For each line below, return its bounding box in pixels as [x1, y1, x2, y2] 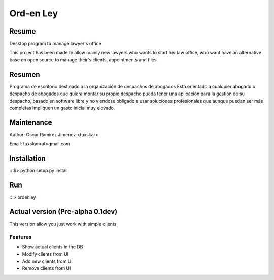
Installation [9, 154, 46, 163]
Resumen [9, 70, 40, 79]
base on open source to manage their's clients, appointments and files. [9, 56, 158, 63]
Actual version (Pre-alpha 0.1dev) [9, 207, 118, 216]
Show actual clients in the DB [22, 244, 83, 250]
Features [9, 233, 32, 240]
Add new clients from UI [22, 258, 73, 264]
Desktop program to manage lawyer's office [9, 41, 101, 47]
